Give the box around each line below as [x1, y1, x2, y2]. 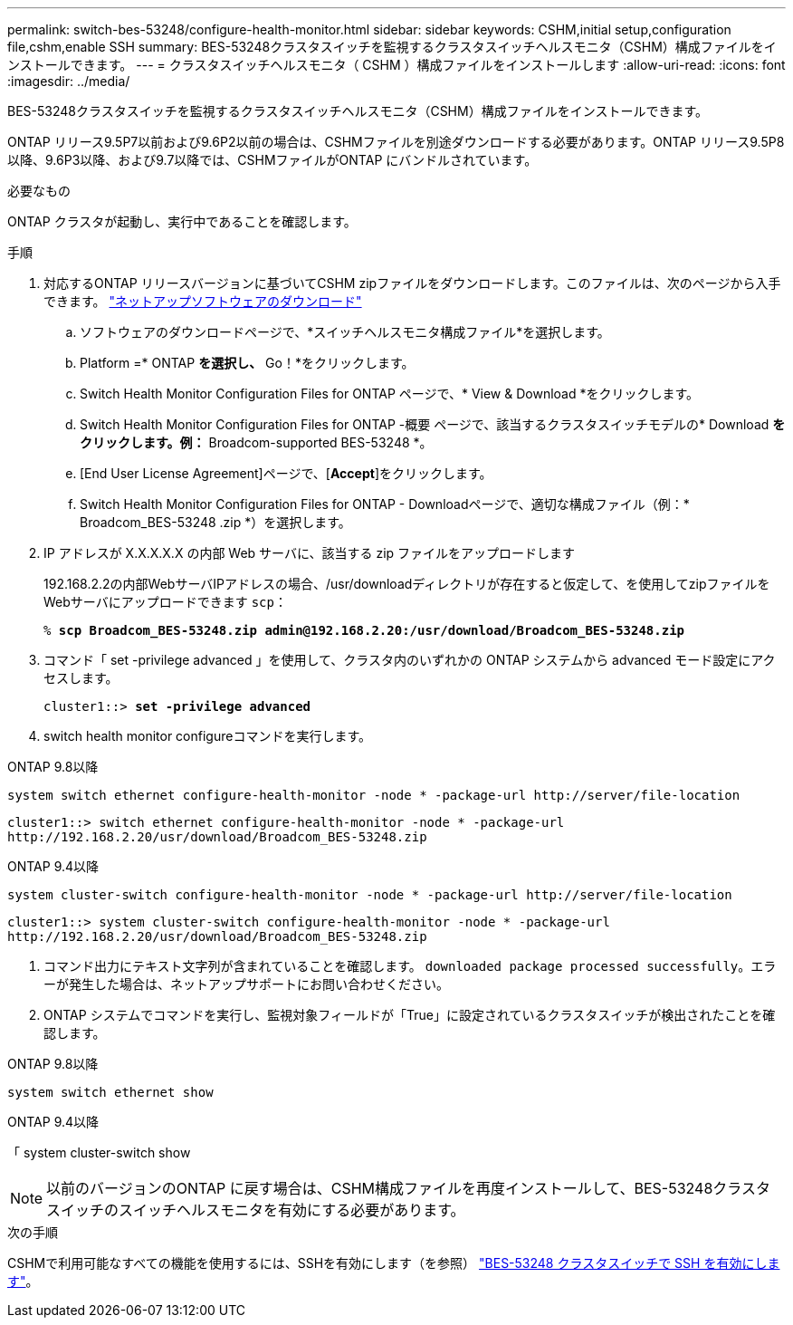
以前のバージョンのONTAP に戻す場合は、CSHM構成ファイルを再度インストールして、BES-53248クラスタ [46, 1179, 770, 1197]
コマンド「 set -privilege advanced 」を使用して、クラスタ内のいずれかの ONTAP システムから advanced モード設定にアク [43, 652, 776, 667]
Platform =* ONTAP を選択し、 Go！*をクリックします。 [80, 355, 415, 370]
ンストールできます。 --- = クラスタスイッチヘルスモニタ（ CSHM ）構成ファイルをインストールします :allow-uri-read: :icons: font [7, 57, 786, 72]
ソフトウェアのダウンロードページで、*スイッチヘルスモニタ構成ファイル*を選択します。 [80, 324, 610, 340]
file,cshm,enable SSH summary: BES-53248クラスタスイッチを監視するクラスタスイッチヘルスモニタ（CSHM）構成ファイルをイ [7, 39, 777, 54]
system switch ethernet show [7, 1085, 214, 1099]
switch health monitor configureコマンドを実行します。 [43, 728, 371, 744]
